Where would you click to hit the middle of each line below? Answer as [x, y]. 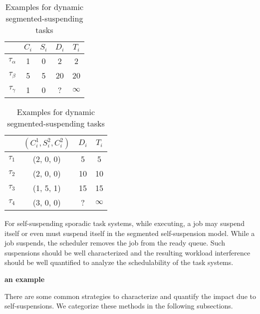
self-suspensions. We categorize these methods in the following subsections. [119, 306]
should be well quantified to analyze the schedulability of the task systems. [119, 262]
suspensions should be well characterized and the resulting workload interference [128, 252]
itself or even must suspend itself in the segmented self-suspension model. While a [130, 233]
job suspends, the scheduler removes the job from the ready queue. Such [115, 243]
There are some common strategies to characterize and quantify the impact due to [130, 296]
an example [25, 279]
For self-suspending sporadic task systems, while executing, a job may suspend [125, 223]
